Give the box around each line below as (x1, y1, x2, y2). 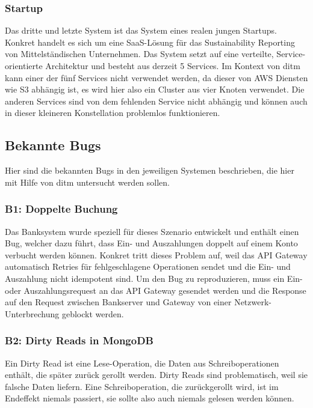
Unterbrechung (5, 307, 60, 320)
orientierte (5, 59, 43, 72)
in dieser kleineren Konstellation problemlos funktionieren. (5, 106, 220, 119)
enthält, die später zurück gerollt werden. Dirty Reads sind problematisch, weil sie (5, 368, 308, 381)
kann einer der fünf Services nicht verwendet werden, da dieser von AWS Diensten (5, 71, 308, 84)
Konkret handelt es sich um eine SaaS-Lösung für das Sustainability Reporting (5, 35, 295, 48)
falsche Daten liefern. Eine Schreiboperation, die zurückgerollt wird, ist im (5, 380, 279, 392)
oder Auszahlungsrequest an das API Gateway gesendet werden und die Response (5, 284, 306, 296)
